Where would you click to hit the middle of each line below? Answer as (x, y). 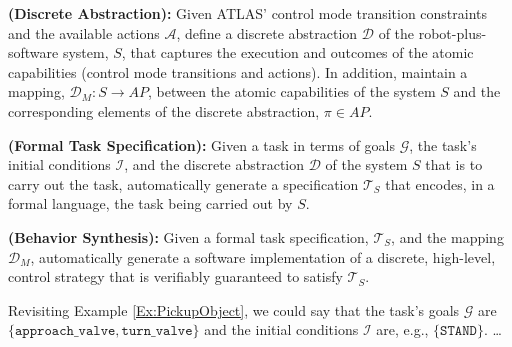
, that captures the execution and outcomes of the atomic (297, 52)
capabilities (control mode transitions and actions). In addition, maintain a (238, 71)
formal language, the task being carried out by (150, 203)
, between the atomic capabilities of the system (292, 91)
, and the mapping (447, 236)
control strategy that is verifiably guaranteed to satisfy (175, 276)
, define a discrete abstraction (267, 32)
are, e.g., (402, 329)
